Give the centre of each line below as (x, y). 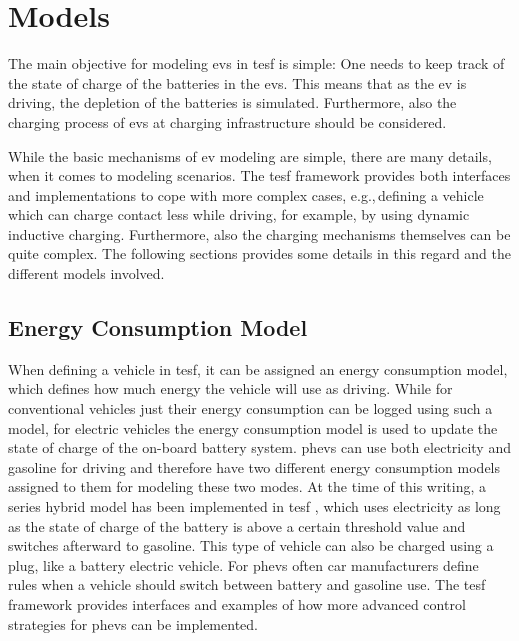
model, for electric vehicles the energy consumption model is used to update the (253, 427)
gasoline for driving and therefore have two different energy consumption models (254, 466)
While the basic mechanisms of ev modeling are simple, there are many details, (250, 155)
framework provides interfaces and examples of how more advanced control (237, 603)
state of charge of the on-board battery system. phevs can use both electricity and (259, 447)
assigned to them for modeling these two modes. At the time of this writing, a (247, 486)
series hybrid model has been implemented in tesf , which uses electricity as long (254, 506)
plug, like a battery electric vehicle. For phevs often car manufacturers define (243, 564)
